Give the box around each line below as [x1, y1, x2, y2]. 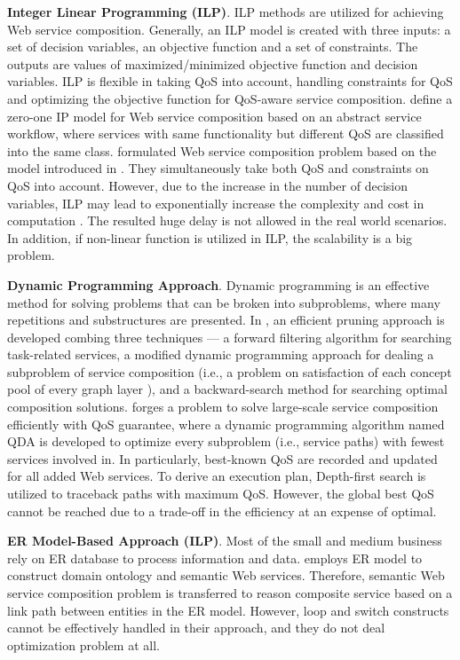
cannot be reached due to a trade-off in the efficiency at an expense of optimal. [7, 501, 437, 520]
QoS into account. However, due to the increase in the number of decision [7, 176, 408, 194]
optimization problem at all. [7, 635, 160, 654]
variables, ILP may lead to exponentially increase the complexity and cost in [7, 193, 424, 212]
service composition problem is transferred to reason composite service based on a [7, 584, 453, 601]
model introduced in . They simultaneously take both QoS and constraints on [7, 159, 429, 177]
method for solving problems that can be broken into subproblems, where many [7, 293, 440, 311]
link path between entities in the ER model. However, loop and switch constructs [7, 601, 449, 619]
